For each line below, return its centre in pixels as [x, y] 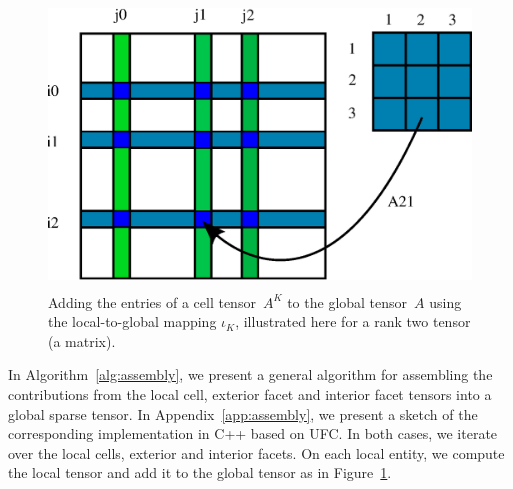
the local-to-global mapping [132, 321]
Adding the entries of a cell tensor [152, 301]
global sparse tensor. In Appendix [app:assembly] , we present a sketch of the [243, 413]
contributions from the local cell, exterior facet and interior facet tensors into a [250, 393]
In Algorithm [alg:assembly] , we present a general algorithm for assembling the [250, 374]
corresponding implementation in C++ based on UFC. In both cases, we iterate [253, 433]
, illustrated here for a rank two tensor [353, 321]
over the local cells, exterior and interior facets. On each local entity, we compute [256, 452]
